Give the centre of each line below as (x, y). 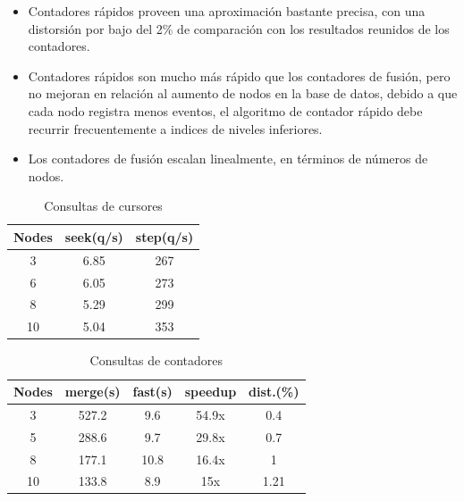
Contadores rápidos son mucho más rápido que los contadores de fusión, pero (239, 75)
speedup (211, 391)
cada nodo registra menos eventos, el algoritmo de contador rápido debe (225, 110)
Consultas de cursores (103, 206)
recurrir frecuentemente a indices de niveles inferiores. (175, 128)
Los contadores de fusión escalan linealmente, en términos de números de (228, 159)
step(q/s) (165, 236)
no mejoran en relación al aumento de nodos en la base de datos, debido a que (243, 93)
